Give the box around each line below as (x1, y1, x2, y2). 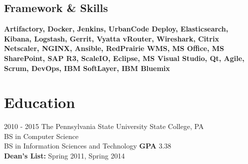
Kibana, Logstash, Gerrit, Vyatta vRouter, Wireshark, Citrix (4, 33, 219, 43)
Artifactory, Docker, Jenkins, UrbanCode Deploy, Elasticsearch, (4, 23, 229, 34)
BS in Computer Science (4, 130, 79, 141)
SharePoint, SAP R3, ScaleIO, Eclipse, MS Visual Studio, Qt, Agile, (4, 52, 245, 63)
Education (4, 92, 75, 112)
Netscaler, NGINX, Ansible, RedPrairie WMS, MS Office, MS (4, 43, 224, 53)
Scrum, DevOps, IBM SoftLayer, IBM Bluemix (4, 62, 170, 73)
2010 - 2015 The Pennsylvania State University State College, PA (4, 121, 204, 131)
